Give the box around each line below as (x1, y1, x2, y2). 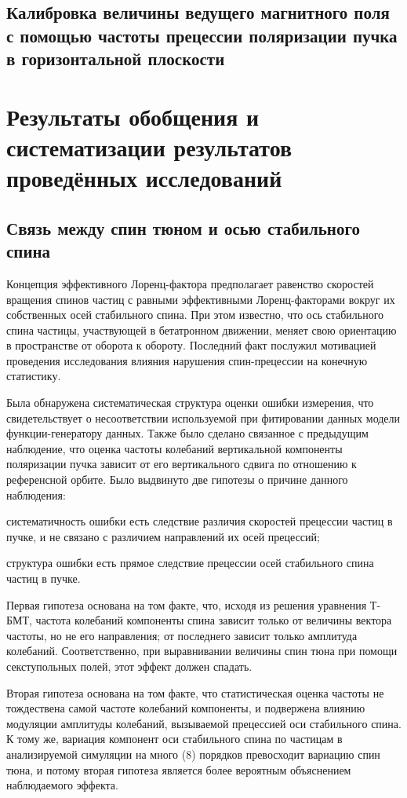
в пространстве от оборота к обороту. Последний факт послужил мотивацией (6, 337, 376, 353)
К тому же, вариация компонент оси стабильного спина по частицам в (6, 730, 343, 747)
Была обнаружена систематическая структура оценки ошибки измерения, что (6, 394, 374, 411)
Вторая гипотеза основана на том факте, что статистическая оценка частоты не (6, 684, 384, 701)
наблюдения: (6, 486, 66, 503)
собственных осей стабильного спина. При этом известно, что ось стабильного (6, 306, 384, 323)
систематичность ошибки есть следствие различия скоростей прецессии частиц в (6, 513, 393, 529)
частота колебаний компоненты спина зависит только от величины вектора (35, 612, 392, 628)
